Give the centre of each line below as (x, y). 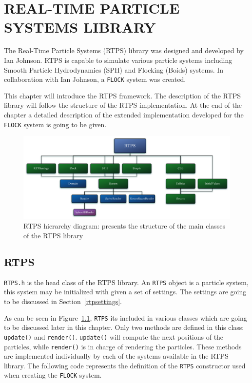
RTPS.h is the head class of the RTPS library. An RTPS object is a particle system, (126, 282)
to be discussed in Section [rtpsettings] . (63, 301)
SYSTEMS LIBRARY (80, 27)
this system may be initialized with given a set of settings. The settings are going (125, 292)
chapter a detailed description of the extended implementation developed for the (124, 114)
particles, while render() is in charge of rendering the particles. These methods (123, 346)
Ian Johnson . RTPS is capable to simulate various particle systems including (118, 60)
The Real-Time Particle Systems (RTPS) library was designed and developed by (124, 50)
